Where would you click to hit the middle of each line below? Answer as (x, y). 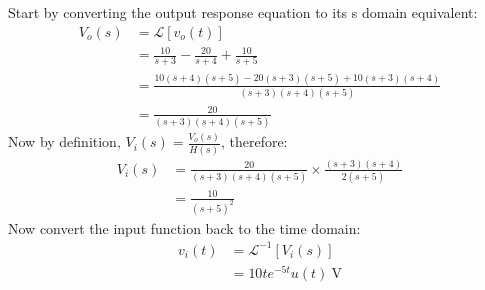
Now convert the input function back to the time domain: (184, 227)
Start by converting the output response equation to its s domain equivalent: (243, 12)
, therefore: (254, 141)
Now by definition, (64, 141)
